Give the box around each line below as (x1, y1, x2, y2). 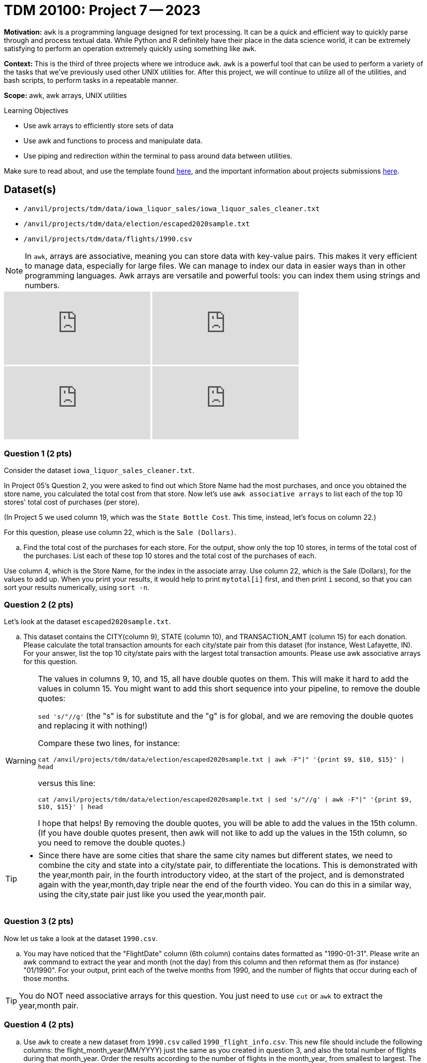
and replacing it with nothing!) (38, 721, 148, 731)
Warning (5, 756, 36, 766)
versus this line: (38, 778, 96, 788)
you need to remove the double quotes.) (38, 838, 185, 848)
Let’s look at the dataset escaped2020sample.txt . (4, 617, 171, 626)
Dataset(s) (4, 183, 56, 196)
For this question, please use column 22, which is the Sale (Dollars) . (4, 528, 236, 537)
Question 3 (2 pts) (4, 916, 74, 926)
